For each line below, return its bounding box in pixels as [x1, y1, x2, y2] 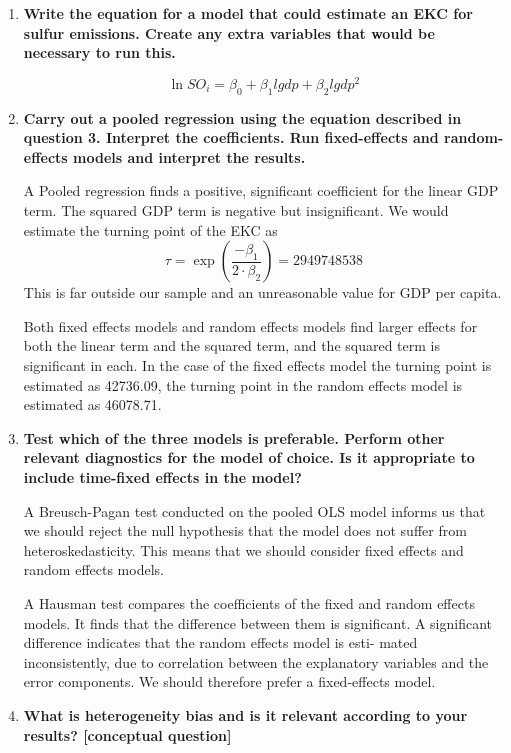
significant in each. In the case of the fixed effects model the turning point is [23, 355, 492, 375]
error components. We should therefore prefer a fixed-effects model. [23, 671, 436, 692]
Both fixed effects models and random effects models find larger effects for [23, 315, 478, 336]
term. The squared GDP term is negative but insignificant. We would [23, 200, 449, 221]
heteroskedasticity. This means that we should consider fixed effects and [23, 539, 464, 560]
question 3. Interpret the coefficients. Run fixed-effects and [23, 127, 439, 148]
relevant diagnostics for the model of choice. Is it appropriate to [23, 447, 475, 468]
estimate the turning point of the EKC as [23, 219, 278, 240]
